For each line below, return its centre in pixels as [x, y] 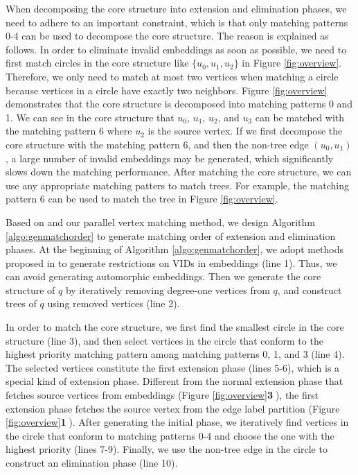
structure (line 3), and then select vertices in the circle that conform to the [164, 340]
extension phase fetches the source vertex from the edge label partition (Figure [173, 408]
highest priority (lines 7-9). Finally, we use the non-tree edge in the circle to [167, 449]
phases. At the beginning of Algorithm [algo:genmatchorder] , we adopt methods [175, 249]
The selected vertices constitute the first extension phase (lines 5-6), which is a [173, 367]
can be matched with [300, 117]
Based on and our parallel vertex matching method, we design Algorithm [160, 222]
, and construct [310, 290]
